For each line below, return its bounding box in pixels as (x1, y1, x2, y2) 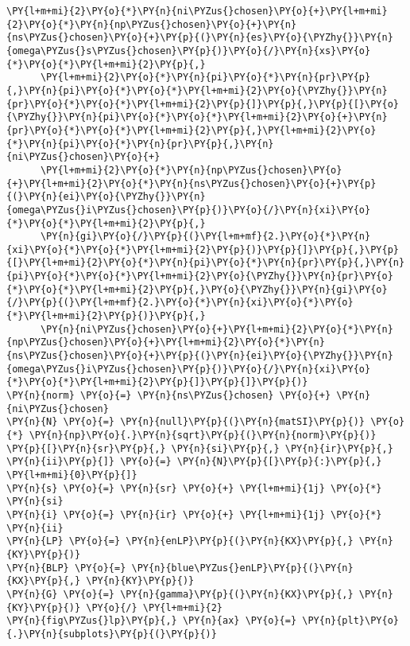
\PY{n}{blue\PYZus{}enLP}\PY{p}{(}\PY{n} (131, 562, 354, 574)
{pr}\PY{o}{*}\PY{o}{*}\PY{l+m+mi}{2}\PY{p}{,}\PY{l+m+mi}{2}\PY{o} (6, 124, 377, 136)
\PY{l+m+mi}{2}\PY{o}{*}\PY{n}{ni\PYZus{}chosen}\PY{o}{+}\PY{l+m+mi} (6, 6, 388, 17)
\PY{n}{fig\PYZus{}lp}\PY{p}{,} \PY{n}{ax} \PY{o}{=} (6, 615, 297, 627)
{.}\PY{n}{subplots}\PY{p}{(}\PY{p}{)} (6, 628, 217, 640)
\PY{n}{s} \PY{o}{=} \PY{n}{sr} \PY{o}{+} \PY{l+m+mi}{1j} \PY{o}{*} (6, 482, 382, 494)
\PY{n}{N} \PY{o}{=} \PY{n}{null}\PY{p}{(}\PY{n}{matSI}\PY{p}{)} (6, 416, 366, 428)
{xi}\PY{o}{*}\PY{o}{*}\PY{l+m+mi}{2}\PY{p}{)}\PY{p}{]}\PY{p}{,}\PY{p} (6, 243, 399, 255)
